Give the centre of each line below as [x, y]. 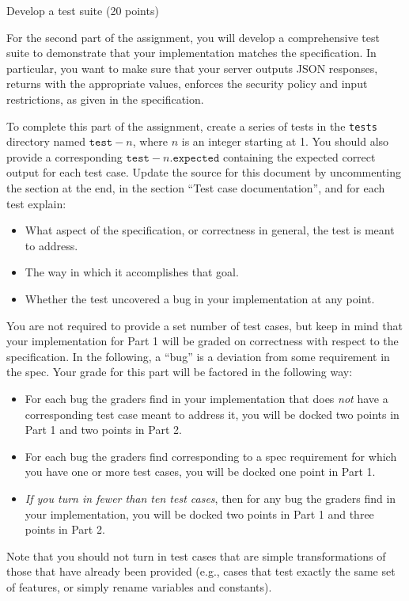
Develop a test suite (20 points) [83, 10]
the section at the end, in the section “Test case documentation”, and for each [196, 188]
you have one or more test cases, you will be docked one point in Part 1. [200, 472]
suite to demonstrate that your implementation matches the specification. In [191, 53]
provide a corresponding [64, 156]
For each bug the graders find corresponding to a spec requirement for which [211, 456]
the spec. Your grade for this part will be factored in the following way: [180, 372]
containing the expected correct [299, 156]
